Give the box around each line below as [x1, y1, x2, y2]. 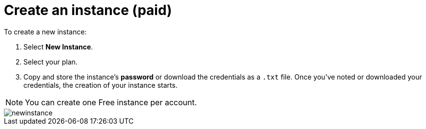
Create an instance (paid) [4, 2, 172, 18]
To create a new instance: [4, 27, 87, 36]
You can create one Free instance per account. [25, 97, 197, 107]
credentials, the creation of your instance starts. [23, 81, 178, 89]
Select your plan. [23, 57, 78, 66]
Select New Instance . [23, 42, 93, 51]
